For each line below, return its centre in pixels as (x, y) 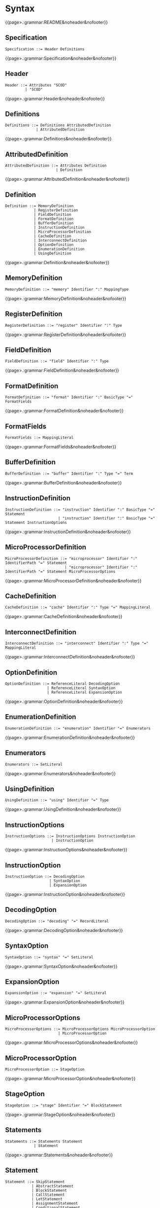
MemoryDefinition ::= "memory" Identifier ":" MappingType (67, 289)
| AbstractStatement (52, 1186)
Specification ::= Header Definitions (45, 49)
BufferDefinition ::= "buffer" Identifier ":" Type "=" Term (69, 474)
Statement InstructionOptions (36, 522)
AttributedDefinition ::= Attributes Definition (56, 166)
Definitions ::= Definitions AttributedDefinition (58, 125)
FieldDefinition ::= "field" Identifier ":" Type (57, 361)
